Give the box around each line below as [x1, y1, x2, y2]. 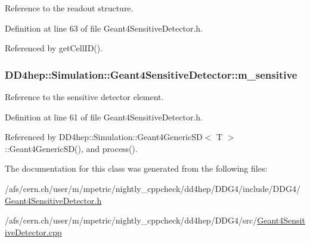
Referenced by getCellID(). [5, 42, 103, 54]
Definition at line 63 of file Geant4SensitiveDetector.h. [5, 21, 203, 34]
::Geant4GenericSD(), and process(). [5, 142, 138, 154]
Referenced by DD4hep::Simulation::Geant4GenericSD [5, 131, 203, 143]
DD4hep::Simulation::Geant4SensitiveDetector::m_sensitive [5, 67, 297, 82]
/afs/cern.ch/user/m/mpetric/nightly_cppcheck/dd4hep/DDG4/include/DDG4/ [5, 182, 300, 194]
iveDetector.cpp [5, 225, 62, 238]
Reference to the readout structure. [5, 2, 134, 14]
